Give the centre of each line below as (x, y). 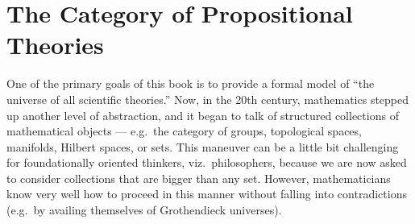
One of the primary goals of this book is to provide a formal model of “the (191, 83)
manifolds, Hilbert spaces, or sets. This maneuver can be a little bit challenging (203, 146)
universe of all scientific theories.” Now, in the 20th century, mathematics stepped (208, 99)
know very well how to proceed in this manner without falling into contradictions (207, 194)
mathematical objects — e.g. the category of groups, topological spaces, (184, 131)
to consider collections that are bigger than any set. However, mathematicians (199, 178)
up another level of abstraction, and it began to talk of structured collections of (203, 115)
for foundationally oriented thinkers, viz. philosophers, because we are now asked (207, 162)
